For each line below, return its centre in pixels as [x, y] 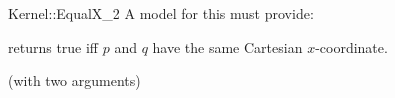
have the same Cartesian [227, 46]
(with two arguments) [74, 80]
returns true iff [53, 46]
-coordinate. [351, 46]
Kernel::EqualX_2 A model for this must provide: [161, 13]
